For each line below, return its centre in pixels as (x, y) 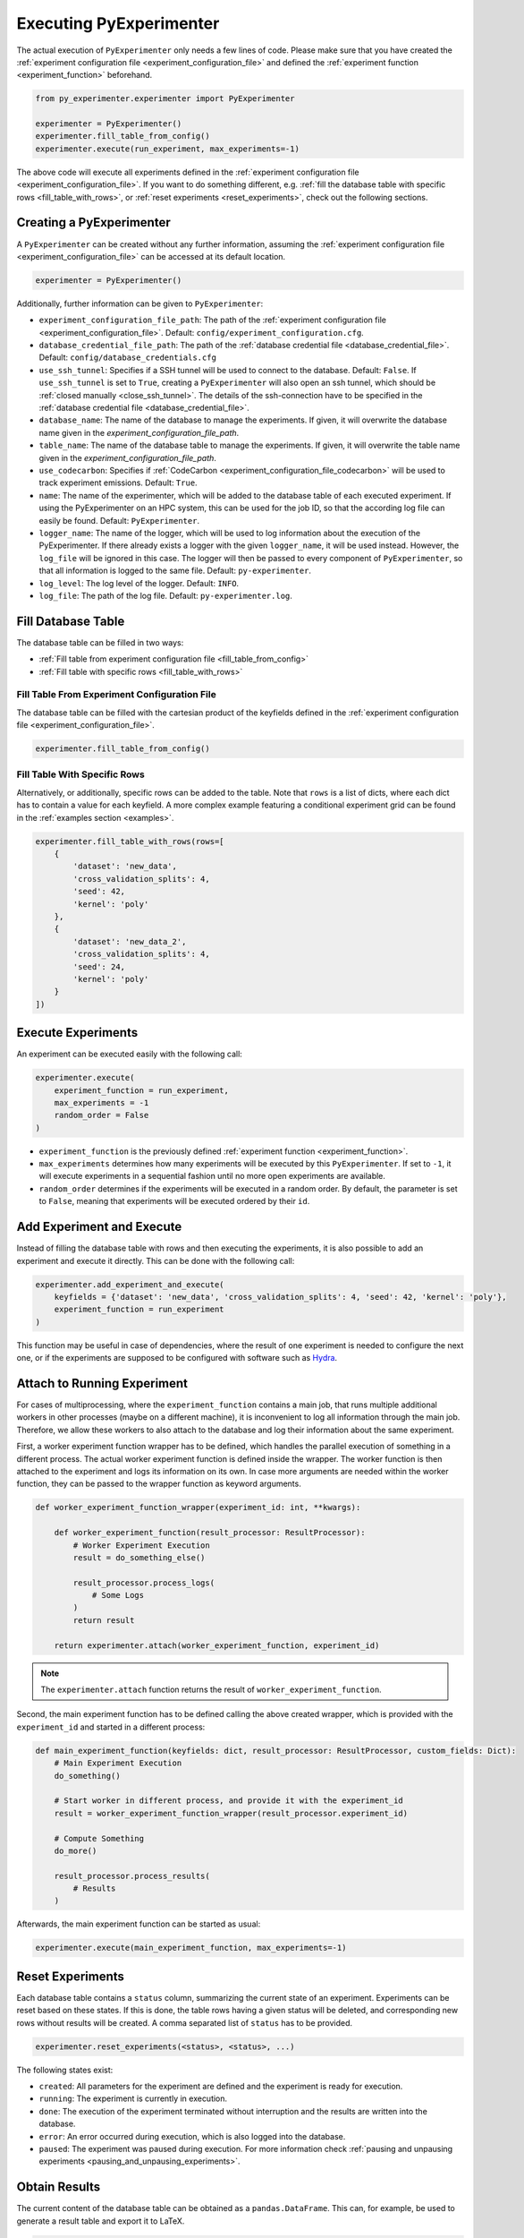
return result (104, 1620)
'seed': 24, (99, 966)
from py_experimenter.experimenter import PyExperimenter (165, 99)
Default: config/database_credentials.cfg (127, 357)
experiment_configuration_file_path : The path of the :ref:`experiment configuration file (212, 320)
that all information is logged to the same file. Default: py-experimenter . (175, 571)
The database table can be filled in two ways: (100, 642)
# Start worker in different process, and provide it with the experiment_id (229, 1801)
